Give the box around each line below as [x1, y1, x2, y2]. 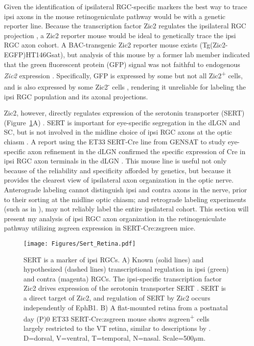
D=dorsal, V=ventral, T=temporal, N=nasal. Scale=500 [23, 333, 194, 343]
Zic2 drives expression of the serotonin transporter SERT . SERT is [23, 283, 226, 293]
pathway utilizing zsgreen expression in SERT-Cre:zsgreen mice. [4, 223, 196, 233]
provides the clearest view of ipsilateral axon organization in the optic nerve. [4, 175, 234, 185]
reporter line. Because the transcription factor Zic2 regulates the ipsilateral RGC [4, 21, 246, 31]
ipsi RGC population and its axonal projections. [4, 91, 148, 101]
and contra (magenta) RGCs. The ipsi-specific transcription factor [23, 273, 222, 283]
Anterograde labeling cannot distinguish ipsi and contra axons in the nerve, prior [4, 185, 247, 194]
